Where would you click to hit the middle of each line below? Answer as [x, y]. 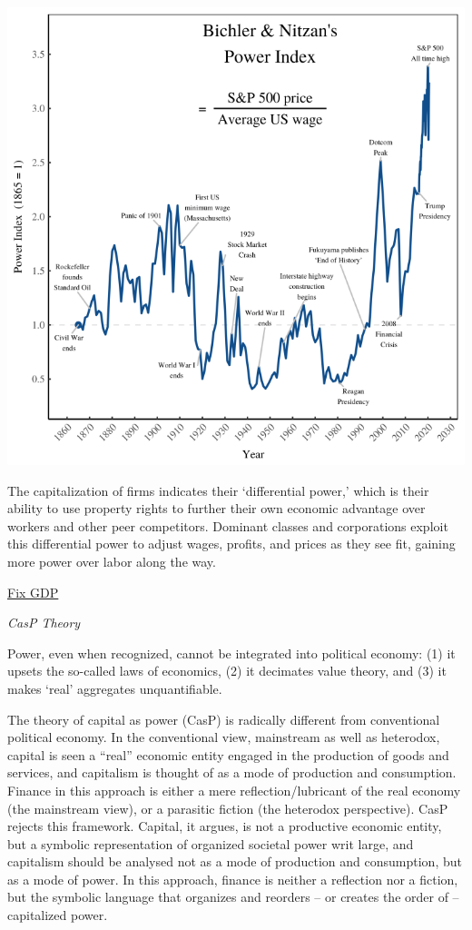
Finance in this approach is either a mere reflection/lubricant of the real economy [234, 790]
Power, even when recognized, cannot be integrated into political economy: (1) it [231, 653]
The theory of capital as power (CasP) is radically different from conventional [224, 719]
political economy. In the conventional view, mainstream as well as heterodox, [224, 737]
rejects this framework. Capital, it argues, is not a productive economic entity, [225, 826]
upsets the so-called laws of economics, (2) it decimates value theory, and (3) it [227, 671]
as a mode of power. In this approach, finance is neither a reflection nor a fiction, [233, 879]
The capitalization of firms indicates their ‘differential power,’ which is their [218, 490]
